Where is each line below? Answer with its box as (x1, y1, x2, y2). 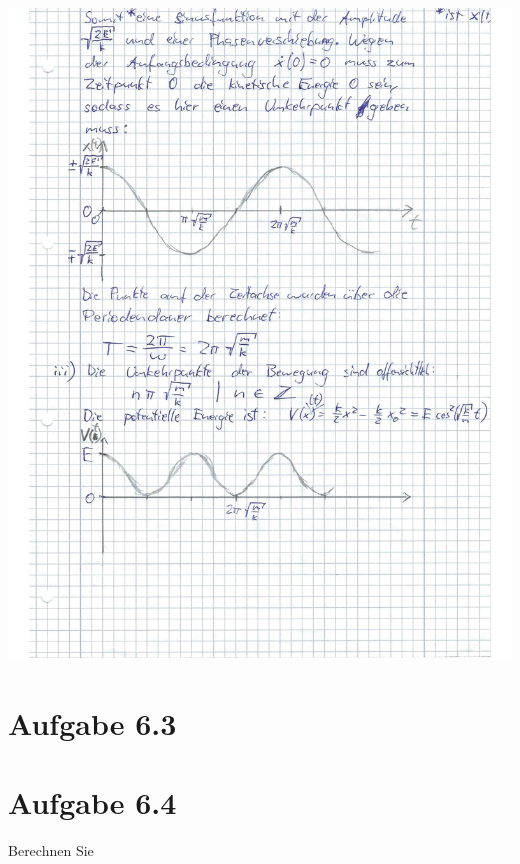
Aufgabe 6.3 (8, 703, 177, 744)
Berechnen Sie (8, 839, 94, 860)
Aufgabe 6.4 (8, 781, 177, 822)
